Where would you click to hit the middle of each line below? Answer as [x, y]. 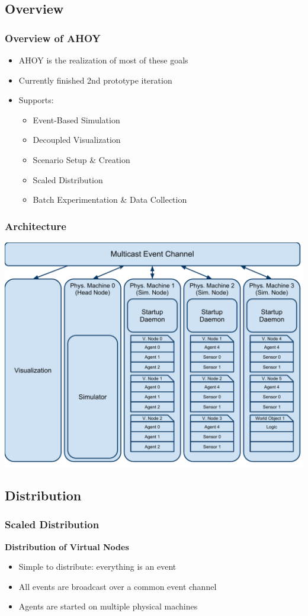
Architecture [36, 226]
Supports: [36, 100]
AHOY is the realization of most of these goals [103, 60]
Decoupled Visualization [77, 140]
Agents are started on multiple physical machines [108, 606]
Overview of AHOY [53, 38]
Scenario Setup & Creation [81, 159]
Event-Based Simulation [76, 119]
